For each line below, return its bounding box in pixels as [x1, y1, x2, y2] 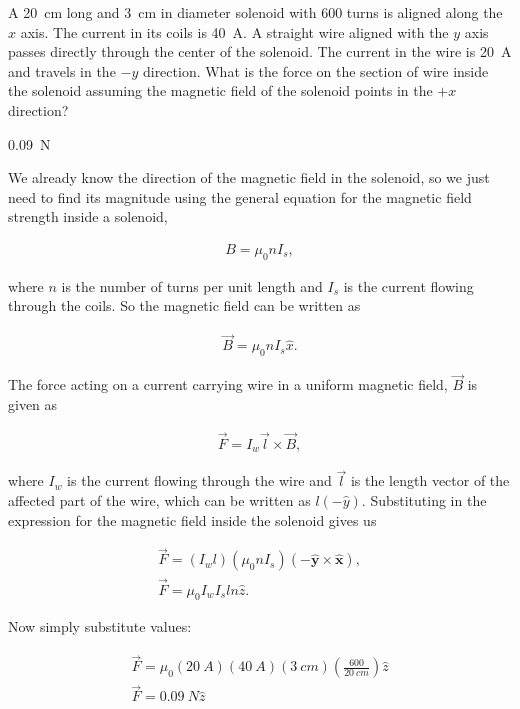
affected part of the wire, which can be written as [8, 489, 311, 510]
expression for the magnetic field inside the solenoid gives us [8, 509, 377, 530]
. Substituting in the [361, 489, 487, 510]
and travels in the [8, 60, 116, 81]
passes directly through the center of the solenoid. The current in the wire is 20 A [8, 41, 512, 62]
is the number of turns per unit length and [61, 275, 323, 296]
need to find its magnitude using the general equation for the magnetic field [8, 186, 472, 207]
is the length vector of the [350, 470, 510, 491]
